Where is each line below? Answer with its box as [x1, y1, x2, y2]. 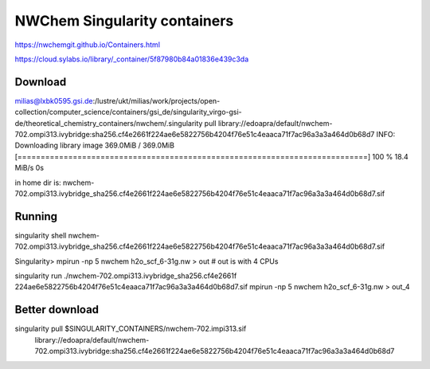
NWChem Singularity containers [14, 12, 234, 29]
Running [14, 210, 58, 223]
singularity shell [14, 230, 67, 240]
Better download [14, 303, 100, 316]
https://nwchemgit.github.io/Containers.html [14, 40, 161, 49]
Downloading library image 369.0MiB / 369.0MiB [14, 140, 175, 151]
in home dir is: [14, 178, 61, 187]
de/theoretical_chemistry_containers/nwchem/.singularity [14, 118, 203, 128]
